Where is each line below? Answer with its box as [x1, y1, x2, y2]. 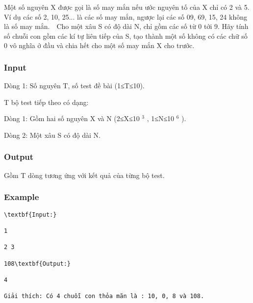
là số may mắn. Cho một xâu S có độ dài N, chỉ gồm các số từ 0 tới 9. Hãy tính [4, 21, 249, 31]
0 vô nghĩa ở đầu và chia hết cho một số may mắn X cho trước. [4, 40, 195, 50]
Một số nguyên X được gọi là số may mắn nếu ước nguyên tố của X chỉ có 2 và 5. [4, 2, 250, 12]
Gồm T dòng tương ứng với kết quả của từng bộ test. [4, 170, 165, 180]
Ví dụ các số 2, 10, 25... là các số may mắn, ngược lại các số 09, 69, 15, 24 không [4, 11, 247, 22]
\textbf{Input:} [4, 211, 57, 218]
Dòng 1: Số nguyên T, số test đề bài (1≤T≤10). [4, 80, 145, 91]
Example [4, 191, 39, 203]
